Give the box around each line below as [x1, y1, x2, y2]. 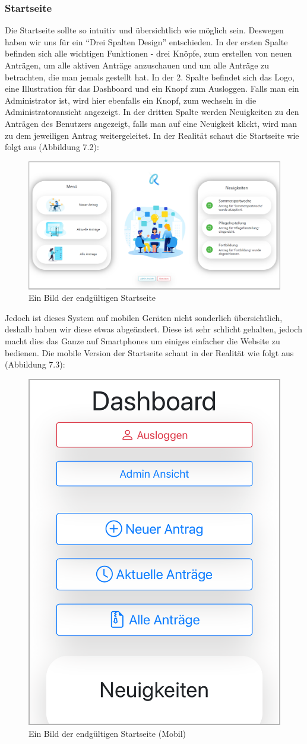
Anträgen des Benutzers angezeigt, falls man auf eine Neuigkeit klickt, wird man [5, 117, 297, 129]
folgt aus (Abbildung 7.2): [5, 141, 99, 153]
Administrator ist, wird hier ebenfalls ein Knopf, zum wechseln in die [5, 94, 257, 106]
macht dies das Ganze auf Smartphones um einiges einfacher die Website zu [5, 335, 280, 347]
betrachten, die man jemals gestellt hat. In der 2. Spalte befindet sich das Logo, [5, 70, 295, 83]
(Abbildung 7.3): [5, 358, 65, 371]
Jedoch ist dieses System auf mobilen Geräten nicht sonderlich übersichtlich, [5, 311, 283, 323]
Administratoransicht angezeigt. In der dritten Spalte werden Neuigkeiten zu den [5, 105, 299, 118]
